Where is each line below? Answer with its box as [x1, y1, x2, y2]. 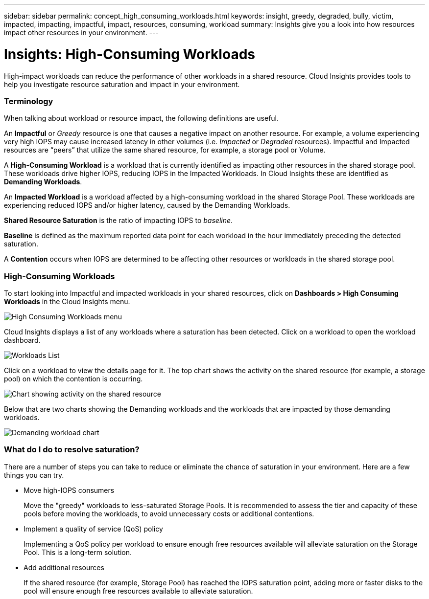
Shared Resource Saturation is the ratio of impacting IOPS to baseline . [4, 216, 233, 225]
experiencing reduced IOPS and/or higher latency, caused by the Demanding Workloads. [4, 201, 290, 210]
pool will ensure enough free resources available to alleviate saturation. [24, 586, 253, 595]
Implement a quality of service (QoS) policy [24, 524, 163, 533]
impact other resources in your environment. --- [4, 28, 159, 37]
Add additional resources [24, 563, 104, 572]
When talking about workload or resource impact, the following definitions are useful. [4, 114, 279, 123]
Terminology [4, 96, 53, 106]
